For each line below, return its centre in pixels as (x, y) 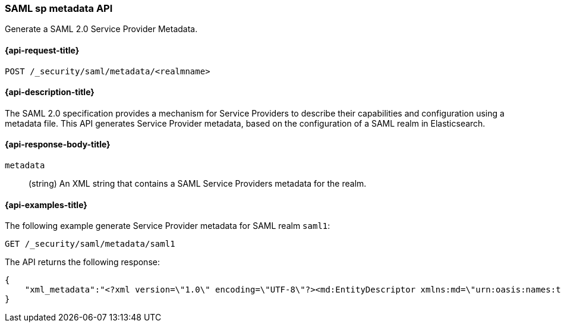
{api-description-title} (50, 92)
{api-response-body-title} (58, 144)
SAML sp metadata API (59, 8)
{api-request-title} (42, 50)
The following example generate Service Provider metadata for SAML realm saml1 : (168, 226)
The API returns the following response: (82, 262)
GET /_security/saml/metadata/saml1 (90, 244)
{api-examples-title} (46, 205)
